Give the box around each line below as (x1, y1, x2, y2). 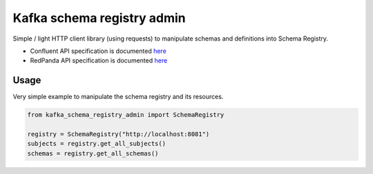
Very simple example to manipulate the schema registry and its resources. (12, 93, 224, 101)
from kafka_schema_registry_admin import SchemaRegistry (27, 111, 224, 119)
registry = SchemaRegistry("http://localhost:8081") (27, 131, 210, 138)
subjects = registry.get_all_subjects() (27, 140, 166, 148)
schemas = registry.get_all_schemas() (27, 149, 159, 157)
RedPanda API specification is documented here (30, 56, 168, 65)
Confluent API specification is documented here (30, 47, 167, 55)
